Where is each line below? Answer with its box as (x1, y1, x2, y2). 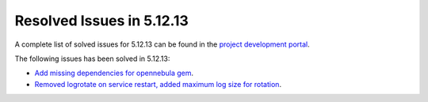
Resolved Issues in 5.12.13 (14, 12, 189, 29)
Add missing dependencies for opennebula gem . (34, 68, 194, 78)
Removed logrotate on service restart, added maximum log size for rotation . (34, 79, 281, 89)
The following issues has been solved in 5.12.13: (14, 54, 170, 63)
